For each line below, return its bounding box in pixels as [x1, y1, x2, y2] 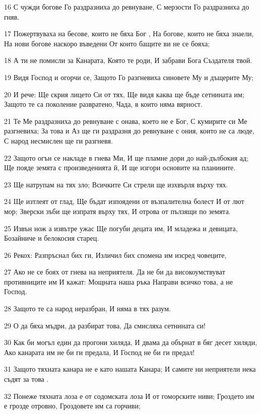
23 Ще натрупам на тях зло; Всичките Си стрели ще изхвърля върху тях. [4, 179, 228, 189]
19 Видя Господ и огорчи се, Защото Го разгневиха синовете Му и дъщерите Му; [4, 72, 254, 82]
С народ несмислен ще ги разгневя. [4, 135, 113, 146]
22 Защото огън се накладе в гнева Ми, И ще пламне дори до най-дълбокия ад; [4, 152, 249, 163]
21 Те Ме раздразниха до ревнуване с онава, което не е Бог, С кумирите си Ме [4, 115, 247, 126]
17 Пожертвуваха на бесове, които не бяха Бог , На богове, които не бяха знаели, [4, 28, 254, 39]
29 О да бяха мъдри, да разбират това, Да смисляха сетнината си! [4, 320, 206, 330]
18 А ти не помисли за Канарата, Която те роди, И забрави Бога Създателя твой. [4, 55, 252, 65]
